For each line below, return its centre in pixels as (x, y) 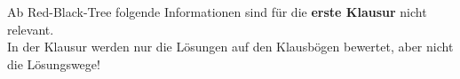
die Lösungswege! (54, 63)
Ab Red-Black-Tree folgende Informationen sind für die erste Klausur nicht (217, 12)
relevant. (31, 29)
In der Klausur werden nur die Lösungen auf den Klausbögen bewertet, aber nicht (230, 47)
